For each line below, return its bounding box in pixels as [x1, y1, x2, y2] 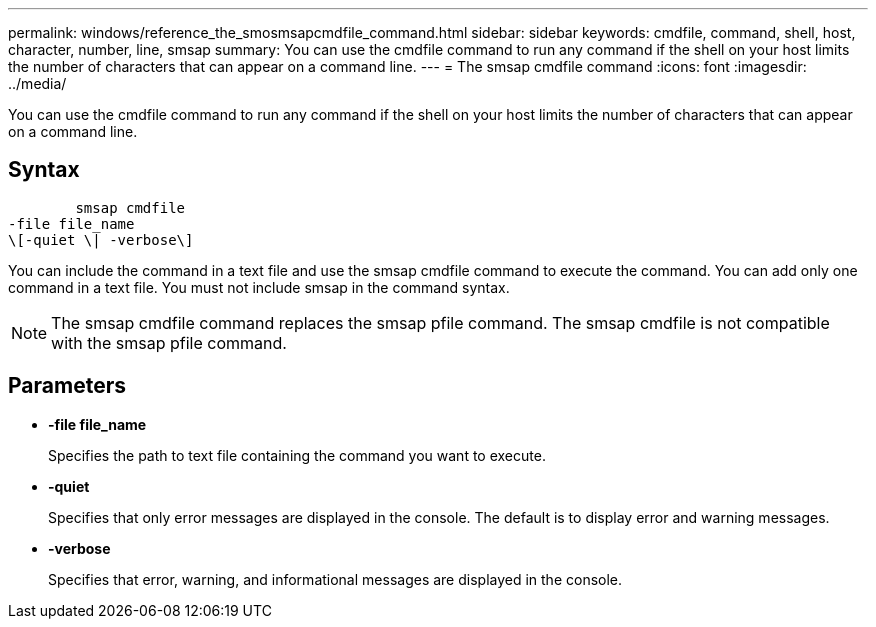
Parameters [8, 373, 126, 399]
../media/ [8, 75, 67, 92]
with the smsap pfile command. [51, 332, 287, 353]
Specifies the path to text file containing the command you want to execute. [48, 446, 546, 464]
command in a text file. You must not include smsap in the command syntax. [8, 278, 510, 296]
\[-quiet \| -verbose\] [8, 231, 194, 248]
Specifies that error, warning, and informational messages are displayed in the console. [48, 570, 623, 588]
